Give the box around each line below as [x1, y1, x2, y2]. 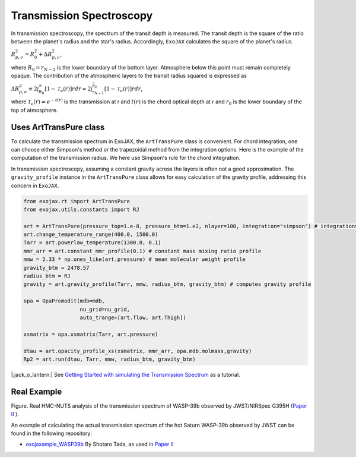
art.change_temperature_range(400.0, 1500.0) [23, 231, 158, 238]
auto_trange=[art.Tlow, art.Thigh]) [80, 314, 186, 321]
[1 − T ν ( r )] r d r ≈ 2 [44, 85, 91, 93]
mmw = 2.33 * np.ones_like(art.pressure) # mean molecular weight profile [23, 256, 246, 263]
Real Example [11, 386, 62, 396]
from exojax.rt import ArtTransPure [23, 198, 131, 204]
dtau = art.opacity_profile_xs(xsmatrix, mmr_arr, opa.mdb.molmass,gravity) [23, 348, 252, 354]
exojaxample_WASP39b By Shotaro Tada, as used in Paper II [26, 440, 174, 448]
